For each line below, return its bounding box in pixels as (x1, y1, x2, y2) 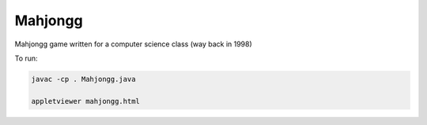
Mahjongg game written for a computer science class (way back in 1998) (14, 39, 252, 49)
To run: (14, 53, 39, 63)
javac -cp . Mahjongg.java (31, 75, 136, 83)
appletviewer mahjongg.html (31, 97, 140, 105)
